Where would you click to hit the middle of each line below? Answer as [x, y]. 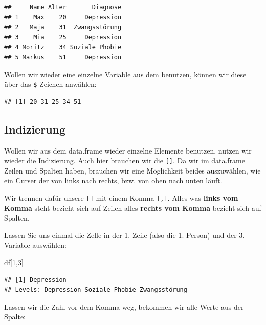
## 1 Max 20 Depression [63, 17]
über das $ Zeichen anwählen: [50, 84]
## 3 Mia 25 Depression [63, 37]
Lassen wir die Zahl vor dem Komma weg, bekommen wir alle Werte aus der [124, 306]
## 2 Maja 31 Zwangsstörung [63, 27]
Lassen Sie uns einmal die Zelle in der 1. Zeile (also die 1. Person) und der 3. [125, 235]
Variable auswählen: [35, 245]
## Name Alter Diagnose [63, 7]
